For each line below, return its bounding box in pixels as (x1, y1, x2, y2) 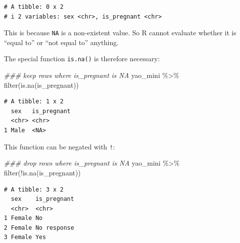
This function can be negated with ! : (4, 141, 115, 151)
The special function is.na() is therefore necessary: (4, 53, 160, 64)
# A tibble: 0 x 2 (4, 3, 64, 10)
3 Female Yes (4, 234, 46, 241)
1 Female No (4, 215, 43, 222)
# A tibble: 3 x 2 (4, 186, 64, 193)
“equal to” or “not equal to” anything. (4, 37, 119, 47)
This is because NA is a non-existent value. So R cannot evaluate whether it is (4, 27, 237, 38)
